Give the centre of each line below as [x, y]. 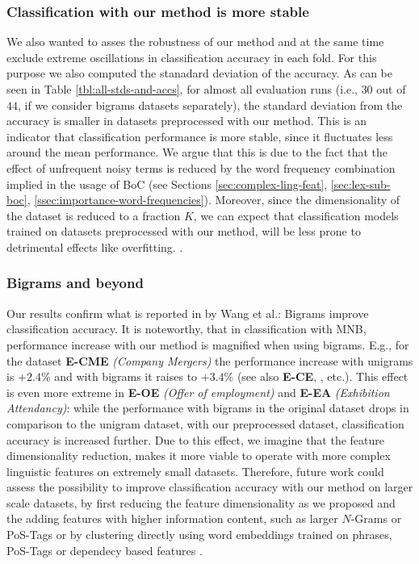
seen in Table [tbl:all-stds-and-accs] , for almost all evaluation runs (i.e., [182, 89]
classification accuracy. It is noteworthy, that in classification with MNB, [186, 329]
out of [391, 89]
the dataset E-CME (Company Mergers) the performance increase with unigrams [210, 360]
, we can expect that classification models [296, 215]
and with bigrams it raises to [126, 376]
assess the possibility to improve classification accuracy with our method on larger [210, 487]
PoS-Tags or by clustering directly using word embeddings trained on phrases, [199, 535]
